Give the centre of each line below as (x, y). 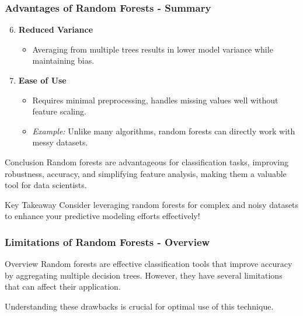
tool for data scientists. (46, 185)
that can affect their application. (63, 287)
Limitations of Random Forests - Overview (107, 242)
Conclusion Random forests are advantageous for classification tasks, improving (147, 162)
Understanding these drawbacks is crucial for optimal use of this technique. (139, 306)
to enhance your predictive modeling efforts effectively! (102, 216)
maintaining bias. (63, 60)
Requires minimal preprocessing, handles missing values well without (155, 100)
